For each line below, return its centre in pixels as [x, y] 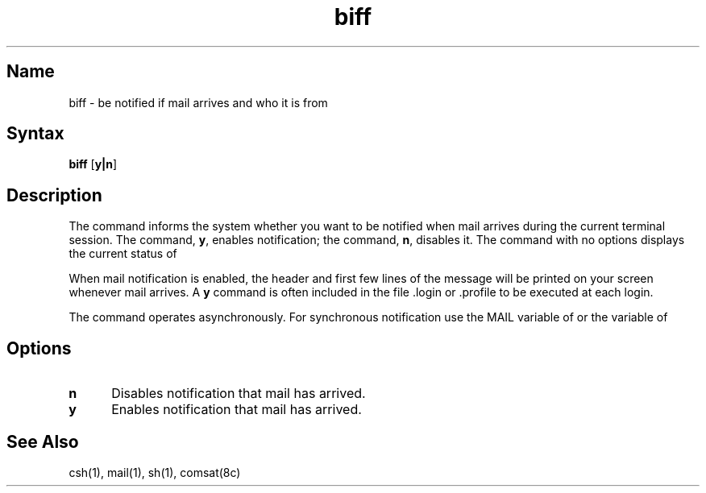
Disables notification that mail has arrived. [239, 394]
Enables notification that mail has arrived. [237, 410]
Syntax [35, 134]
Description [54, 195]
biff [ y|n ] [93, 164]
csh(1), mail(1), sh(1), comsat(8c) [155, 472]
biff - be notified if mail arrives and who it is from [198, 102]
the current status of [123, 254]
